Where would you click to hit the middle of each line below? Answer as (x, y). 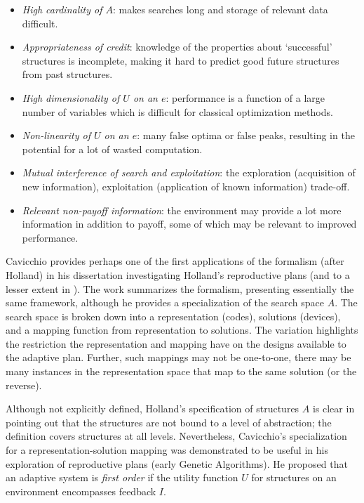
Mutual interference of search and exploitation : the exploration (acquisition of (189, 172)
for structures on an (294, 477)
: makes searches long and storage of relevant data (220, 9)
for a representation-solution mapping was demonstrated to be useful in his (167, 450)
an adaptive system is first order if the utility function (122, 477)
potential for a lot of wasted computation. (112, 149)
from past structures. (67, 74)
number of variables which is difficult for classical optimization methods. (177, 111)
